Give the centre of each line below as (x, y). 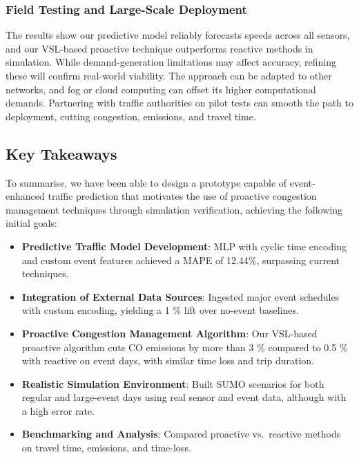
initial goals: (31, 223)
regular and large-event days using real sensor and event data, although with (184, 397)
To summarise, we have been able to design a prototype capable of (146, 182)
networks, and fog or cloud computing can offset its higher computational (161, 89)
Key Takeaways (61, 153)
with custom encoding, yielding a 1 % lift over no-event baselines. (160, 310)
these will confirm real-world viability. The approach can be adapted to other (169, 75)
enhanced (25, 196)
